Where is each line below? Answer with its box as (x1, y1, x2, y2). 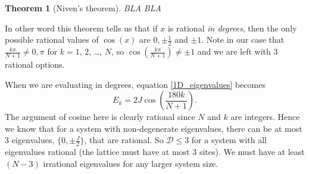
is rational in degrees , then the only (167, 21, 297, 34)
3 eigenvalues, (5, 134, 55, 146)
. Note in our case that (201, 33, 285, 46)
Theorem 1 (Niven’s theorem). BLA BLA (5, 2, 161, 14)
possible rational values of (5, 33, 99, 46)
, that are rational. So (84, 134, 164, 146)
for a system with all (191, 134, 267, 146)
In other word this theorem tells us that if (5, 21, 158, 34)
